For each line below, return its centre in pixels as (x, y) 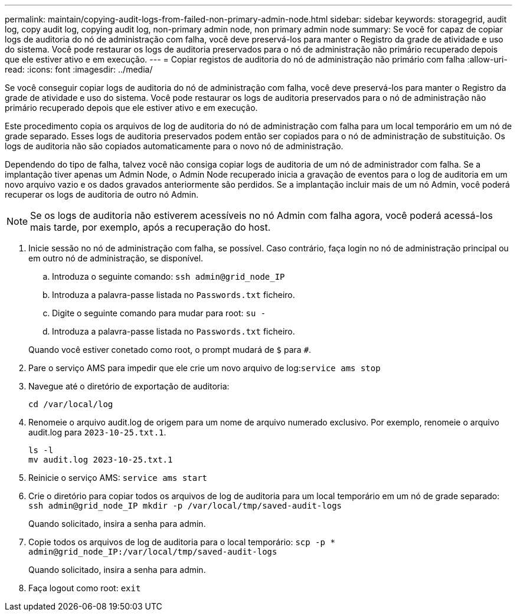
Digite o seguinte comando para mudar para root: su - (159, 313)
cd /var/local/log (71, 404)
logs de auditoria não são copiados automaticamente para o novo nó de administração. (174, 146)
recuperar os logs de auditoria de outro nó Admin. (102, 194)
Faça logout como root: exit (85, 588)
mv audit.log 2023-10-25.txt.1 (101, 460)
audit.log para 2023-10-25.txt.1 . (97, 432)
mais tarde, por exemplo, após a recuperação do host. (150, 227)
